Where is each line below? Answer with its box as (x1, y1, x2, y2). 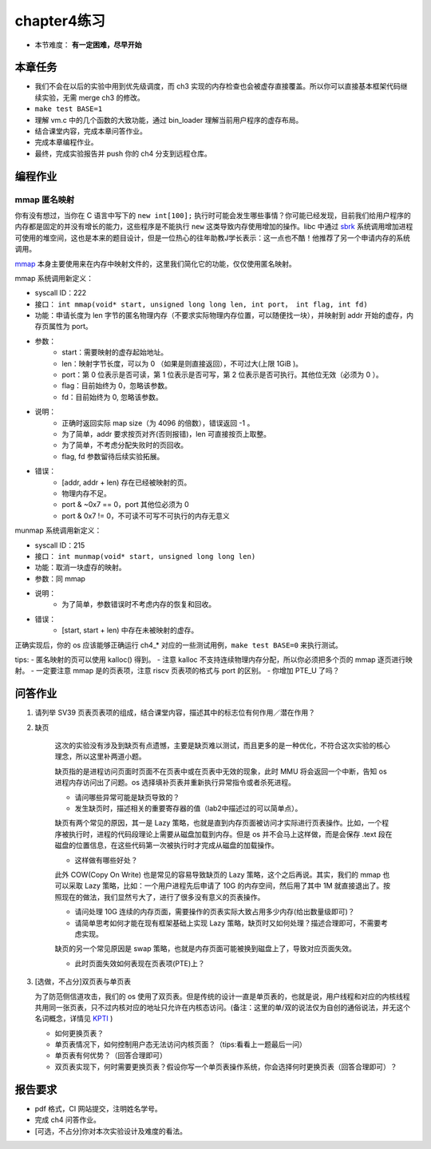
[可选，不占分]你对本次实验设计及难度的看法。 (34, 1126, 188, 1135)
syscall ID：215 (34, 540, 85, 550)
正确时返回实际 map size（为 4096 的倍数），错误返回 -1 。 (61, 418, 255, 427)
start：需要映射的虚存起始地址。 (61, 347, 168, 357)
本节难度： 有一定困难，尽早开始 (34, 40, 142, 50)
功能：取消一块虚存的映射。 (34, 563, 126, 573)
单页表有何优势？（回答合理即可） (54, 1051, 167, 1060)
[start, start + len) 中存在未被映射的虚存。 (61, 625, 199, 635)
